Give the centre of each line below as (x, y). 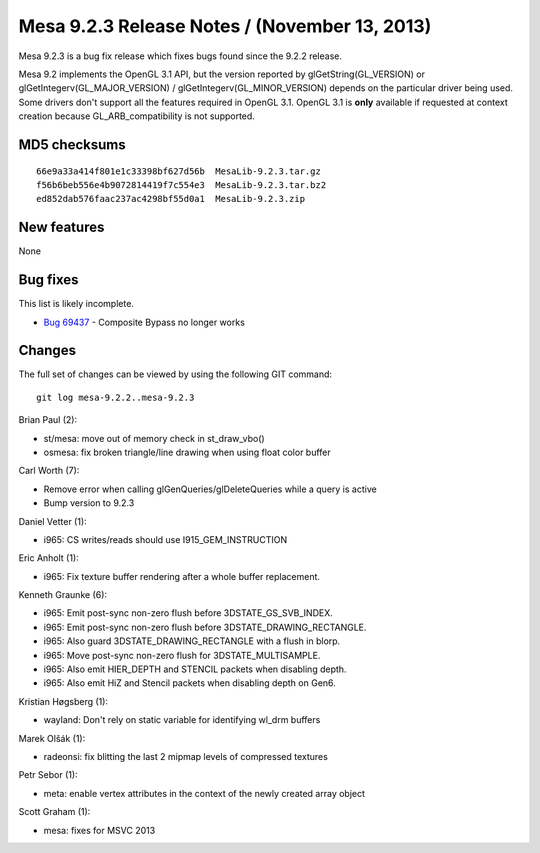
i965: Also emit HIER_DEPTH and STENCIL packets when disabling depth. (195, 669)
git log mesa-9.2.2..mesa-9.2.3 (115, 397)
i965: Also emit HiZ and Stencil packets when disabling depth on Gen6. (190, 683)
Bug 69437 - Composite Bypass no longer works (144, 322)
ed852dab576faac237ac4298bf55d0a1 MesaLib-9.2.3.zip (170, 199)
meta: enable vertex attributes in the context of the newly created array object (204, 793)
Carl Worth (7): (49, 471)
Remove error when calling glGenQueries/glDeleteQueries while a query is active (210, 489)
